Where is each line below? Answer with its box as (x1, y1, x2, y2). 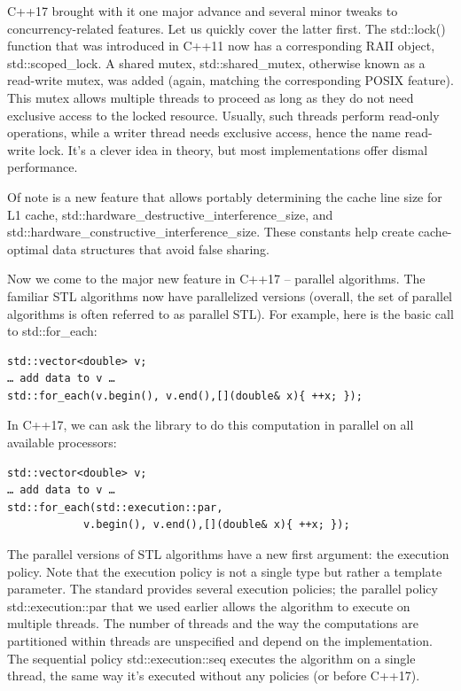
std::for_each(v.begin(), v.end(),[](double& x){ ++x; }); (7, 389, 363, 402)
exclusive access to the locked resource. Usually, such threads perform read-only (7, 105, 440, 124)
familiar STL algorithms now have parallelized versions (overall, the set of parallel (7, 286, 453, 305)
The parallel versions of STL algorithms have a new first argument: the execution (7, 545, 449, 563)
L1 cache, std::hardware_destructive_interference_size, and (7, 205, 333, 223)
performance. (7, 158, 78, 176)
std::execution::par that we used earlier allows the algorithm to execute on (7, 596, 410, 615)
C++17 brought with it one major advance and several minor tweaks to (7, 2, 398, 19)
